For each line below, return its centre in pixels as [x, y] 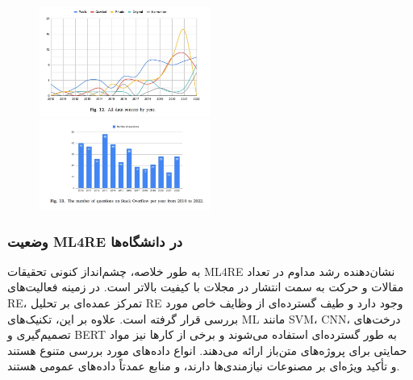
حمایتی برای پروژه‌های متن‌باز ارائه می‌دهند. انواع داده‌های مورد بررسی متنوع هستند [207, 350]
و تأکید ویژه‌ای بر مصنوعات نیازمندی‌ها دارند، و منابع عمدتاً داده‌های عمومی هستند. [204, 366]
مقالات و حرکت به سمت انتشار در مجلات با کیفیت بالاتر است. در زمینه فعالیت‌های [206, 287]
